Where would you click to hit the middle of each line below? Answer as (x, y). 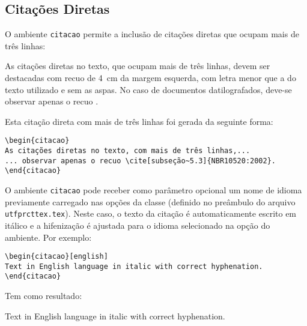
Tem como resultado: (44, 296)
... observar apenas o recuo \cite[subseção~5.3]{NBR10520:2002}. (141, 161)
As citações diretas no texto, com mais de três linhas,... (128, 151)
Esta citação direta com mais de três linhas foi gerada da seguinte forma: (139, 121)
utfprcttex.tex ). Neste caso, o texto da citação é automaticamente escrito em (151, 213)
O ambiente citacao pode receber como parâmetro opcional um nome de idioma (153, 190)
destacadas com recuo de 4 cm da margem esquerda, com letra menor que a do (150, 78)
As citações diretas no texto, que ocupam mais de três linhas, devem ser (138, 66)
